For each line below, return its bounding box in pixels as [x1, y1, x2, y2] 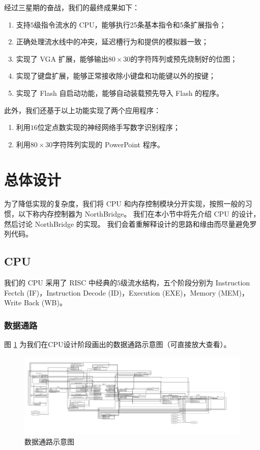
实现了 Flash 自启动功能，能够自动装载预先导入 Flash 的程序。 [16, 87, 224, 98]
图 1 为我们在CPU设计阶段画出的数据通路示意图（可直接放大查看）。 [4, 339, 231, 350]
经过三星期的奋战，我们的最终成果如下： [4, 2, 139, 12]
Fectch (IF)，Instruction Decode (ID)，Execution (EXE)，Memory [4, 287, 216, 298]
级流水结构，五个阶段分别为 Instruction [121, 277, 250, 288]
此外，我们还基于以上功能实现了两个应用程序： [4, 104, 161, 115]
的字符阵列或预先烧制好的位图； [130, 53, 238, 64]
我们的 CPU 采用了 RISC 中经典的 [4, 277, 118, 288]
